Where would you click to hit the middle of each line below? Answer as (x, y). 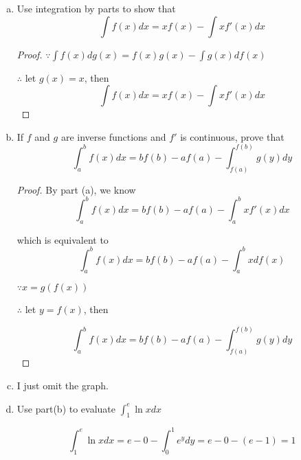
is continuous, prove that (232, 136)
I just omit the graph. (63, 385)
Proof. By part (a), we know (76, 189)
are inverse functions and (113, 136)
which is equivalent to (63, 239)
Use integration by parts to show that (96, 8)
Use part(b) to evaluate (66, 408)
